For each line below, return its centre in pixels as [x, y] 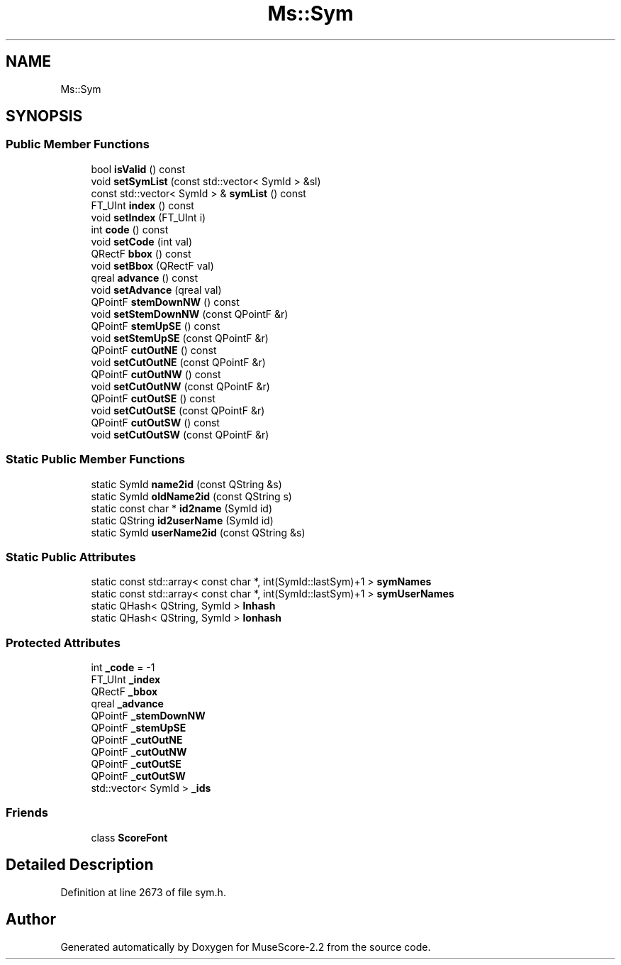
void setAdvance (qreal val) [156, 289]
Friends [27, 813]
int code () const [130, 229]
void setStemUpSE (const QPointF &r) [180, 338]
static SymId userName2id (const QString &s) [198, 532]
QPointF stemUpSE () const [156, 326]
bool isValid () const [138, 169]
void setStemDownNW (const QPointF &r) [190, 314]
